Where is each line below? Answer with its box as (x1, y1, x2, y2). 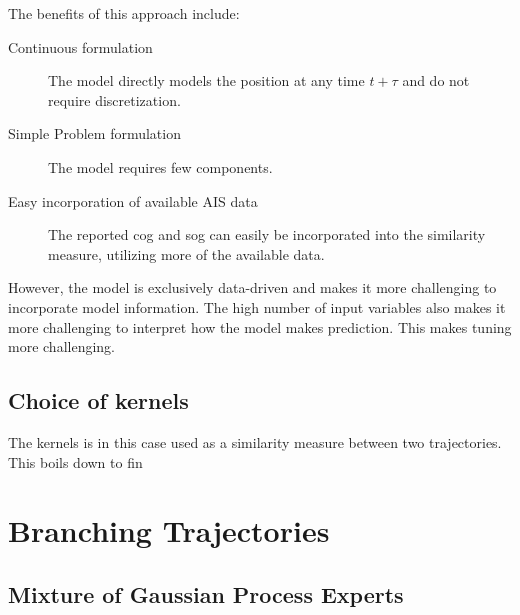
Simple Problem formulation (8, 123, 181, 144)
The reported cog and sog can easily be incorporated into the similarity (48, 224, 486, 245)
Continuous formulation (8, 36, 153, 57)
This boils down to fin (8, 451, 143, 472)
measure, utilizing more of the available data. (48, 243, 325, 264)
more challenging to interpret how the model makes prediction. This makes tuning (8, 316, 512, 337)
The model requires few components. (48, 156, 273, 177)
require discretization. (48, 89, 181, 110)
